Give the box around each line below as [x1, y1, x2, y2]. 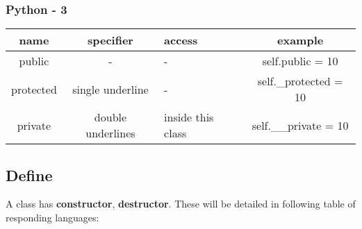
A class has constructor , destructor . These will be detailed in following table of [6, 196, 356, 211]
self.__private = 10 [252, 117, 349, 133]
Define [6, 164, 53, 185]
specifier [87, 32, 133, 49]
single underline [72, 80, 149, 97]
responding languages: [6, 210, 99, 225]
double [94, 109, 127, 126]
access [164, 32, 198, 49]
